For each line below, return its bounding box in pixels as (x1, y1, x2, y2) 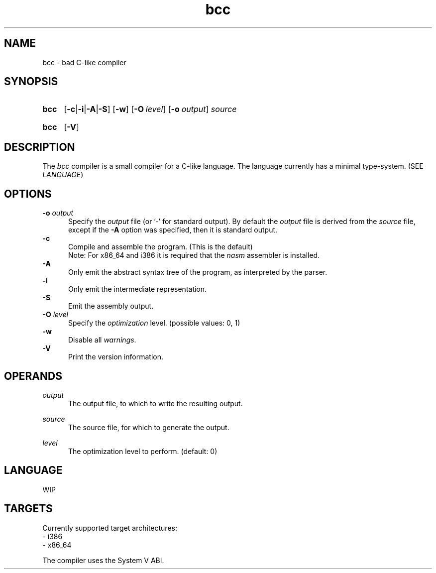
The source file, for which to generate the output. (68, 423, 229, 432)
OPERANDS (4, 369, 62, 382)
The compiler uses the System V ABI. (42, 556, 164, 565)
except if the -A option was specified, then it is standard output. (68, 226, 278, 234)
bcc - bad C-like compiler (42, 58, 126, 67)
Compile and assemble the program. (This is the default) (68, 242, 253, 251)
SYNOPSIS (4, 75, 58, 88)
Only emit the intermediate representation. (68, 285, 207, 294)
